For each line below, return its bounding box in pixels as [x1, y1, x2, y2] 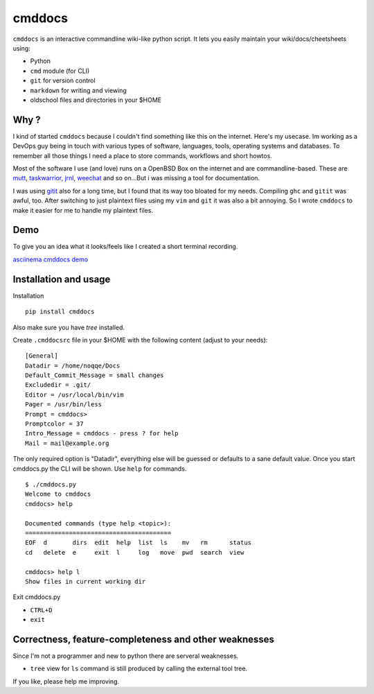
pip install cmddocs [25, 308, 95, 315]
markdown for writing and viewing [30, 86, 127, 94]
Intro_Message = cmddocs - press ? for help [25, 430, 179, 437]
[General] [25, 352, 58, 360]
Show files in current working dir [25, 578, 146, 585]
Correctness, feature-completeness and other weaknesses [12, 633, 275, 645]
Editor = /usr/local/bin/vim [25, 390, 124, 399]
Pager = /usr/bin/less [25, 401, 103, 408]
